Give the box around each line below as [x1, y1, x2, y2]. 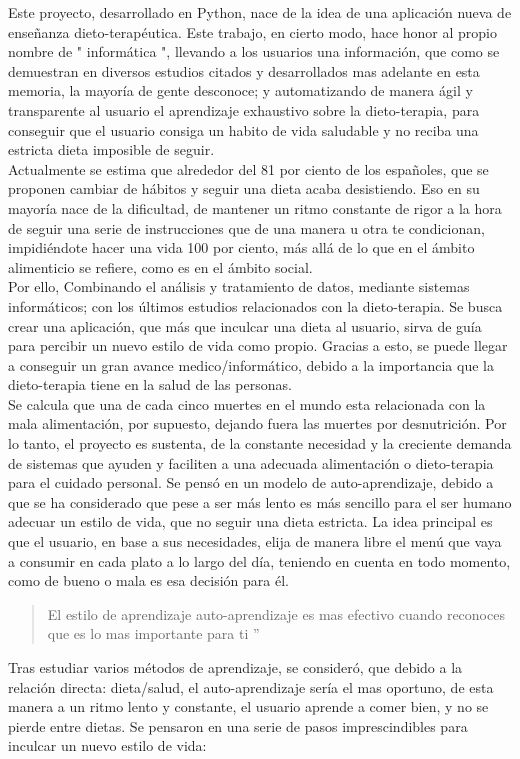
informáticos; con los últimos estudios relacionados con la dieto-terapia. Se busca [8, 295, 503, 316]
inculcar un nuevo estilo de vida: [8, 735, 207, 756]
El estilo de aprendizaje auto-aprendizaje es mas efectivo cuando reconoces [47, 603, 505, 624]
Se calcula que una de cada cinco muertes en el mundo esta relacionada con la [8, 393, 486, 414]
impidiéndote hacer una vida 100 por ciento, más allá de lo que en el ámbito [8, 237, 475, 258]
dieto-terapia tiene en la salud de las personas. [8, 374, 292, 395]
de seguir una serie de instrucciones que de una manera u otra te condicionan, [8, 217, 485, 238]
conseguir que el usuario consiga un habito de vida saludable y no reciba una [8, 119, 479, 140]
